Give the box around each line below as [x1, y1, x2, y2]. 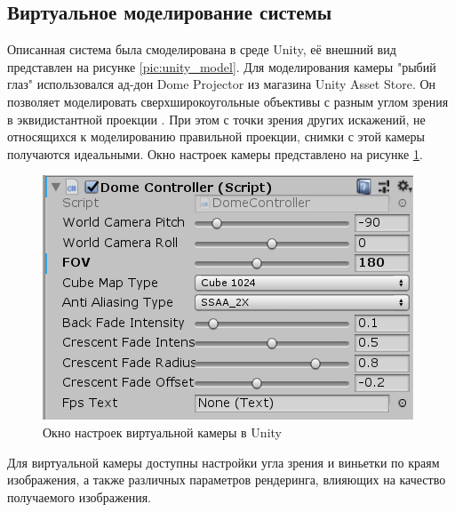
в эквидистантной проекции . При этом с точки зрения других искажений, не [7, 109, 426, 128]
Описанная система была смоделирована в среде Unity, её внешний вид [7, 40, 396, 59]
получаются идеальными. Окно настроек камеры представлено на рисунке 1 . [7, 144, 423, 163]
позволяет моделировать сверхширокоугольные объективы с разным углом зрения [7, 92, 449, 110]
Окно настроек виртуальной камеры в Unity [43, 422, 282, 441]
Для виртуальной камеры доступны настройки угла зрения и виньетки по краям [7, 452, 440, 471]
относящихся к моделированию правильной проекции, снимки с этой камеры [7, 127, 425, 146]
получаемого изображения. [7, 487, 151, 506]
